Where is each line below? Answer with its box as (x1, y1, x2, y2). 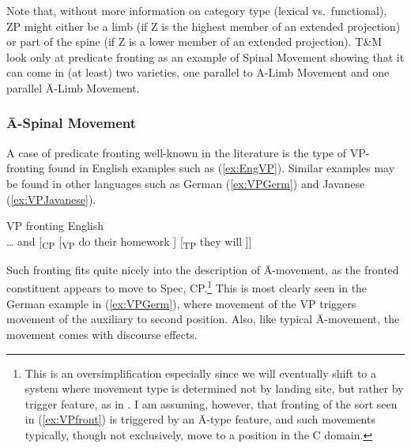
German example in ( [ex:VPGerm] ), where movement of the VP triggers (6, 295, 356, 311)
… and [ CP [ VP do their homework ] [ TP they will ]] (6, 232, 252, 251)
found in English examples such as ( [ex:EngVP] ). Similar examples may (47, 160, 395, 176)
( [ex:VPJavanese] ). (6, 190, 96, 207)
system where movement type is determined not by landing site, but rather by (25, 380, 404, 397)
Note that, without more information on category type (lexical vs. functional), (6, 2, 387, 18)
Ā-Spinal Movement (6, 113, 137, 133)
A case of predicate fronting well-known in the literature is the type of (6, 144, 347, 160)
